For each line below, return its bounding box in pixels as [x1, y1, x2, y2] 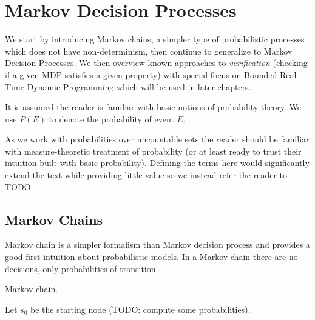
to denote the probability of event [49, 112, 174, 125]
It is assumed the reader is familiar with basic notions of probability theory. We [5, 101, 301, 113]
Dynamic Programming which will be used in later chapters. [27, 80, 251, 93]
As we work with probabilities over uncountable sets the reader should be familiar [5, 133, 310, 145]
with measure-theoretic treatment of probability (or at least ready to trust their [5, 144, 302, 157]
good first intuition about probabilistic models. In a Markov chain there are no [5, 250, 298, 263]
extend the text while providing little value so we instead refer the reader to [5, 168, 288, 181]
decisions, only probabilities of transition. [5, 262, 158, 275]
